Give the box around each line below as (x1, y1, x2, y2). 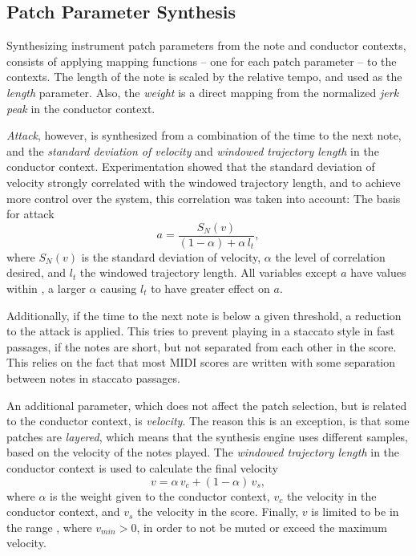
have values (350, 264, 406, 281)
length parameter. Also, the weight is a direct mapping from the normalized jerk (6, 83, 399, 100)
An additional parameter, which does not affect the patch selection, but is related (6, 396, 407, 413)
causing (100, 279, 137, 296)
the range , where (6, 518, 92, 535)
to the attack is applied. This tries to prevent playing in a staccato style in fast (6, 323, 395, 339)
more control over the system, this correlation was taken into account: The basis (6, 189, 401, 206)
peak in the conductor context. (6, 99, 155, 116)
